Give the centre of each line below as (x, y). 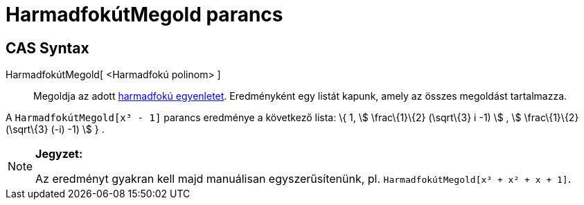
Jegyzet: (59, 154)
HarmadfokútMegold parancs (144, 15)
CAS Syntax (47, 48)
